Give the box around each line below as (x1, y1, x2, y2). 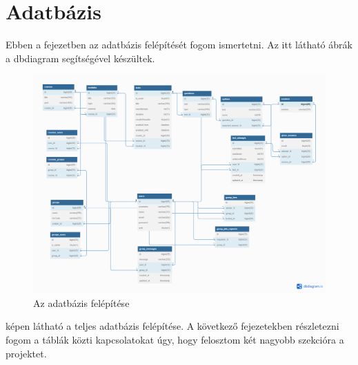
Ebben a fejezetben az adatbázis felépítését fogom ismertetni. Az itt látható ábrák (6, 37, 352, 52)
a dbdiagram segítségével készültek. (6, 50, 155, 65)
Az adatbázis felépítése (33, 295, 130, 310)
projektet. (6, 346, 47, 360)
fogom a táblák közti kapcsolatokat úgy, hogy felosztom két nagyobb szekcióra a (6, 333, 344, 347)
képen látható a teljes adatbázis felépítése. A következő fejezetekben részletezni (6, 319, 339, 333)
